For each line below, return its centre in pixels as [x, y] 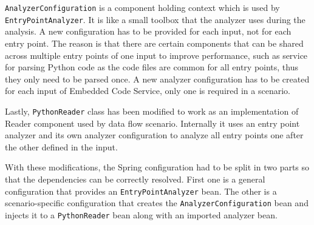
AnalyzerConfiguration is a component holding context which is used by [142, 7]
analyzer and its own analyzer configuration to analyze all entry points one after [154, 135]
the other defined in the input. [61, 146]
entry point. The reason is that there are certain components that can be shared [154, 43]
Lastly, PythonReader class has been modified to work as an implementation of [152, 111]
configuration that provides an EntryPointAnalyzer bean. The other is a [141, 191]
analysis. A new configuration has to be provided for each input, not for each [148, 31]
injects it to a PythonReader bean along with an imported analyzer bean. [141, 214]
